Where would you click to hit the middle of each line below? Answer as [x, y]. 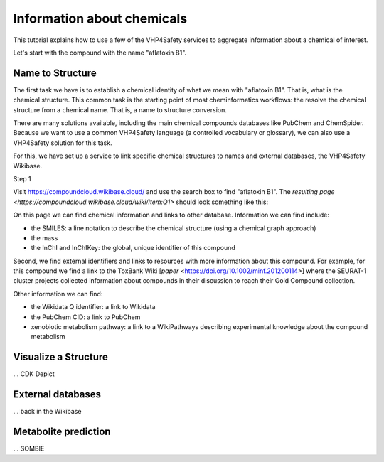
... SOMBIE [29, 448]
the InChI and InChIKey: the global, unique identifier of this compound [133, 248]
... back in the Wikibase [47, 412]
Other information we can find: [58, 294]
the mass [44, 237]
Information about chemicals [100, 18]
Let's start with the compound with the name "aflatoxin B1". [100, 53]
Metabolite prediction [62, 432]
